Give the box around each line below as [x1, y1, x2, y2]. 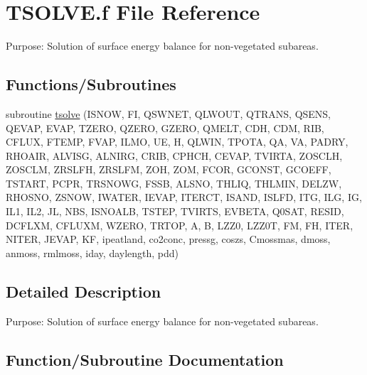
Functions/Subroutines [6, 73, 176, 95]
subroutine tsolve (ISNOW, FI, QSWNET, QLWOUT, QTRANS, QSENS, [6, 106, 331, 121]
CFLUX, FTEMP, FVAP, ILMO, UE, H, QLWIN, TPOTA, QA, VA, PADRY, [6, 134, 349, 149]
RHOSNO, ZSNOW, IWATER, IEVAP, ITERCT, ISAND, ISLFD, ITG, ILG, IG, [6, 190, 362, 205]
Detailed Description [6, 280, 161, 302]
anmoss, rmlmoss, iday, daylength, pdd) [6, 245, 179, 260]
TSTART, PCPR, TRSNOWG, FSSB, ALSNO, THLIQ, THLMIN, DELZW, [6, 175, 342, 190]
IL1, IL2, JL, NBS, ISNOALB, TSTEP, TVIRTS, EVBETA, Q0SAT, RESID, [6, 204, 344, 219]
